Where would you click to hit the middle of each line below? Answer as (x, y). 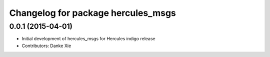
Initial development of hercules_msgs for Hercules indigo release (88, 39)
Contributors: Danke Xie (46, 46)
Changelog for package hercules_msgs (92, 13)
